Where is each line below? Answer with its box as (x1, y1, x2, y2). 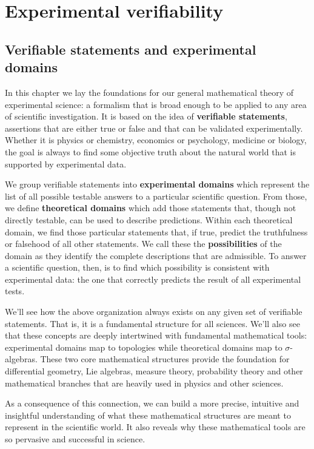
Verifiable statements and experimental (5, 39, 256, 58)
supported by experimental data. (5, 157, 127, 170)
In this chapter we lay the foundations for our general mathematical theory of (5, 86, 293, 98)
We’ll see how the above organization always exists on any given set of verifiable (5, 305, 302, 318)
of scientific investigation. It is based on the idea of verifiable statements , (5, 110, 287, 123)
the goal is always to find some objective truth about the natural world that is (5, 145, 296, 158)
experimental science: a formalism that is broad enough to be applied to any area (5, 98, 307, 110)
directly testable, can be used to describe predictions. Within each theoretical (5, 213, 293, 226)
